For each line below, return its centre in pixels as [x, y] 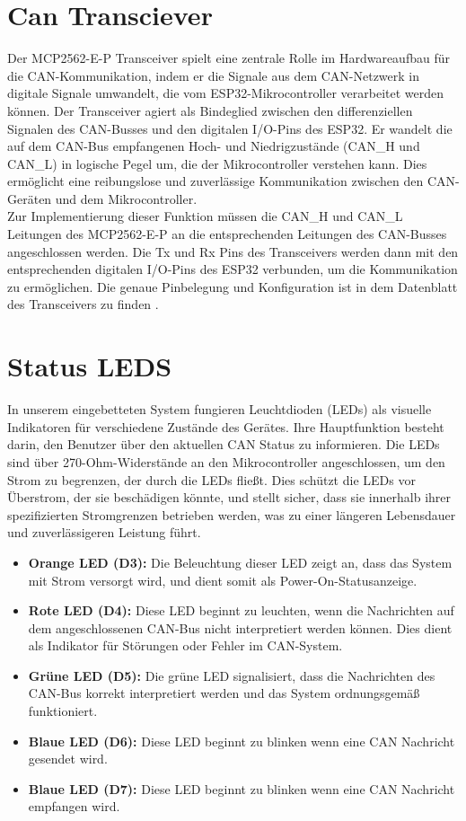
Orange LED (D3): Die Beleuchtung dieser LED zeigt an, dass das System [240, 562]
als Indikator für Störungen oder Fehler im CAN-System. [185, 645]
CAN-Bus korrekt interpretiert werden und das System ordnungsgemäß [224, 693]
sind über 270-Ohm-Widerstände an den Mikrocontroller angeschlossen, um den [226, 461]
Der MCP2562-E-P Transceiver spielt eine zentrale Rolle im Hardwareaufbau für [229, 58]
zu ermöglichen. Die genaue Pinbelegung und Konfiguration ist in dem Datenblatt [233, 286]
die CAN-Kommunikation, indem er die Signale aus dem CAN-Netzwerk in [214, 75]
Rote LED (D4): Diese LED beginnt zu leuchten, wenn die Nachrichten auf [241, 610]
